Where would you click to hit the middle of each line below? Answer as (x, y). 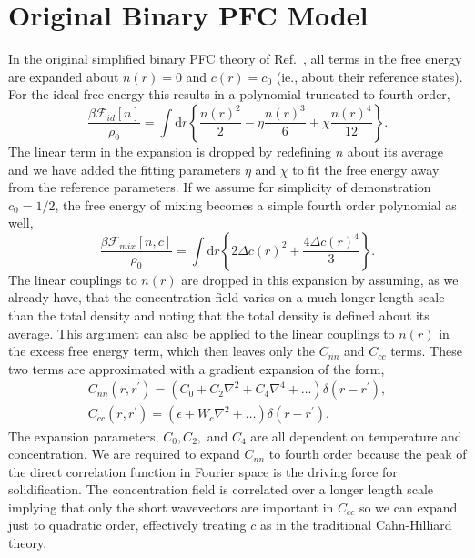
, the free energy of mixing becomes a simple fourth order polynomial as (256, 204)
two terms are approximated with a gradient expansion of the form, (197, 368)
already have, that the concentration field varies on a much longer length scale (227, 297)
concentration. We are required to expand (124, 454)
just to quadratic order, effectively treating (127, 525)
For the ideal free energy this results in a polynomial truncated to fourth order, (229, 94)
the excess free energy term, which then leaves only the (162, 351)
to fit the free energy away (366, 169)
